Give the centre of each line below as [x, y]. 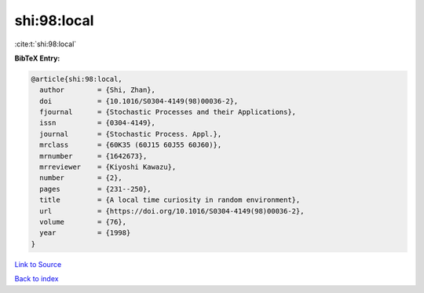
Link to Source [38, 264]
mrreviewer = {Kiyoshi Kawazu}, [108, 167]
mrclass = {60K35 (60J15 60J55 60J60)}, [131, 145]
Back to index [37, 279]
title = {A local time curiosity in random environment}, [170, 200]
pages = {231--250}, [96, 189]
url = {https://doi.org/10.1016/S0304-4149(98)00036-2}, [172, 211]
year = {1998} [85, 233]
